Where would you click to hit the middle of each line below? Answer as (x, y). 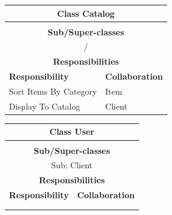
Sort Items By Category (53, 91)
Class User (72, 131)
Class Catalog (86, 13)
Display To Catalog (45, 106)
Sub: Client (72, 165)
